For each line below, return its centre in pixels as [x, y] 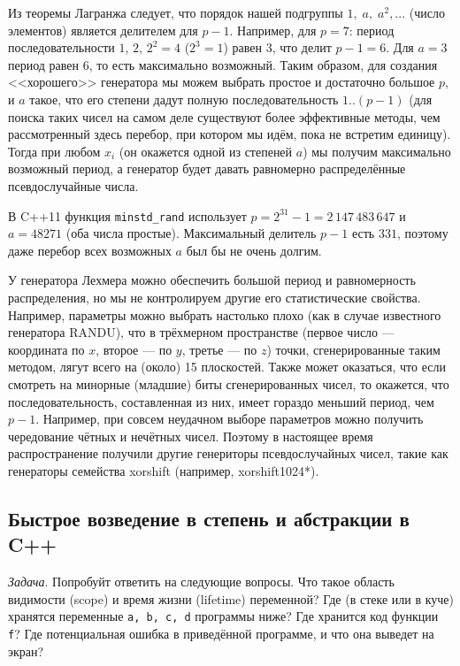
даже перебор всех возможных [90, 250]
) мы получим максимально [377, 151]
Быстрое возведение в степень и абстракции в [209, 518]
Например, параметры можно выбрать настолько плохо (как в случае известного [225, 314]
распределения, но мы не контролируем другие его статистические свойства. [215, 297]
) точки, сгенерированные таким [353, 349]
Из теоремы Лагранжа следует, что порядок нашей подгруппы [176, 12]
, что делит [302, 47]
